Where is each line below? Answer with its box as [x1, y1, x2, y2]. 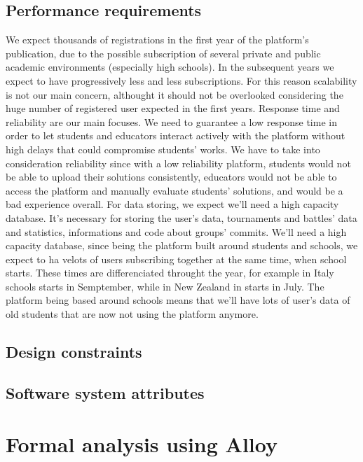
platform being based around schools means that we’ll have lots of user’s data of [6, 293, 350, 307]
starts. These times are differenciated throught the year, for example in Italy [6, 265, 334, 280]
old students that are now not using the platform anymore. [6, 307, 259, 321]
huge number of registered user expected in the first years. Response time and [6, 101, 340, 115]
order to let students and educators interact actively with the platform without [6, 128, 345, 143]
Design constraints [6, 341, 142, 363]
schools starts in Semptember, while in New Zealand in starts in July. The [6, 279, 324, 293]
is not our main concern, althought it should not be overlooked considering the [6, 87, 343, 101]
